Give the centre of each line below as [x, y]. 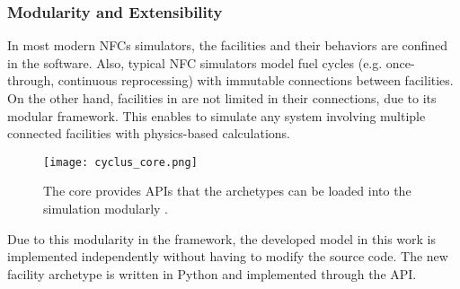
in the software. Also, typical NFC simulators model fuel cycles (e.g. [195, 62]
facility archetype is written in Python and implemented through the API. [212, 273]
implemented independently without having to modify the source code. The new [228, 256]
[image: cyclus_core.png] [120, 162]
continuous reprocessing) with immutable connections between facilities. [256, 80]
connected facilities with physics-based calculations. [149, 133]
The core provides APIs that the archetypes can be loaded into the [227, 191]
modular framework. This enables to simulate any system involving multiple [217, 115]
